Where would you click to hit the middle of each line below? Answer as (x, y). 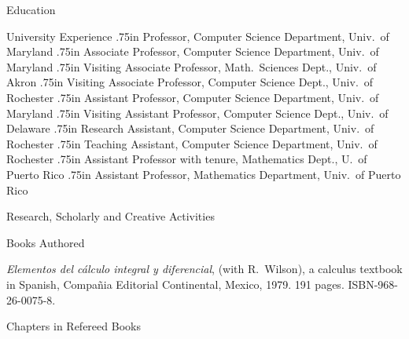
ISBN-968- (373, 284)
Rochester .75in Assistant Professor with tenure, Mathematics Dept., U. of (187, 159)
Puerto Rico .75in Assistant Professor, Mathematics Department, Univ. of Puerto (204, 174)
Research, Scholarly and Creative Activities (111, 216)
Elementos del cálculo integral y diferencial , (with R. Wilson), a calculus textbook (204, 269)
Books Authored (46, 242)
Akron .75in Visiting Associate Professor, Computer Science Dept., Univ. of (190, 82)
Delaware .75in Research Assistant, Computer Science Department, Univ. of (190, 128)
